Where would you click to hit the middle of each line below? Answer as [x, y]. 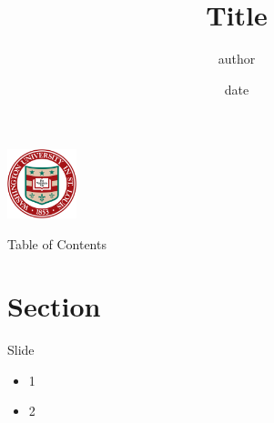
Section [54, 306]
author [237, 59]
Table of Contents [57, 243]
